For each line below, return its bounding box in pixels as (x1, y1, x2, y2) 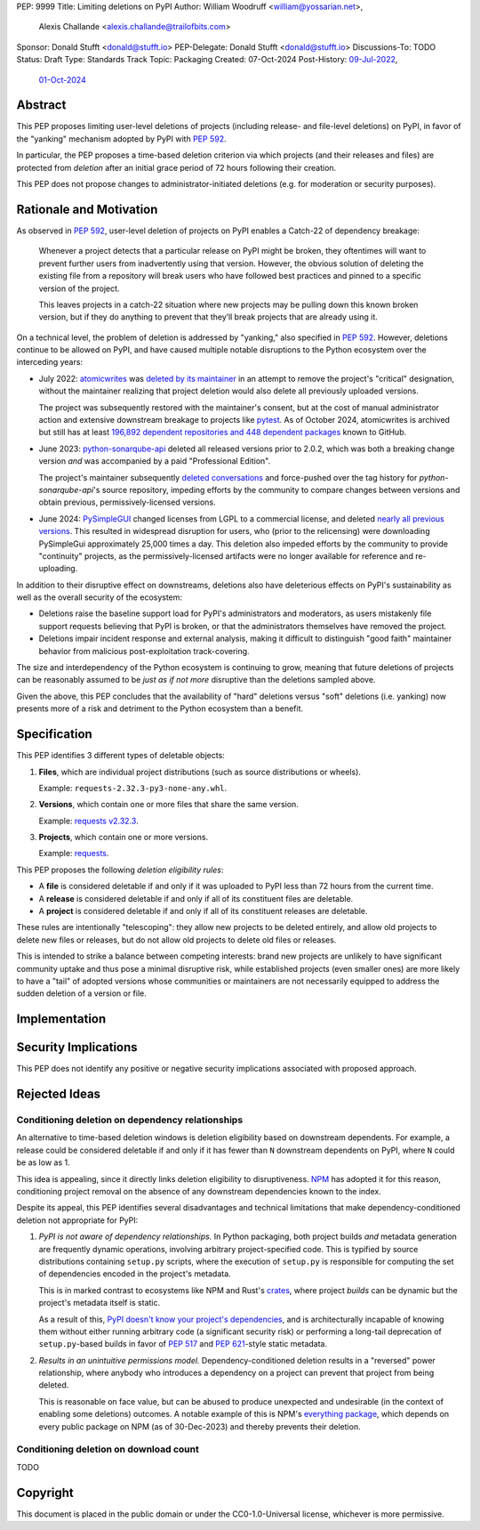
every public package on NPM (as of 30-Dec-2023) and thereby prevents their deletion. (38, 1421, 361, 1432)
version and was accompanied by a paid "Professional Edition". (38, 456, 271, 466)
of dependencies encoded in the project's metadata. (38, 1268, 231, 1279)
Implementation (16, 1011, 107, 1027)
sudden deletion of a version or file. (16, 988, 147, 999)
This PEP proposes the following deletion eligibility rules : (16, 864, 224, 875)
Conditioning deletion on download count (16, 1443, 199, 1455)
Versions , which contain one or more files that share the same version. (38, 799, 300, 810)
